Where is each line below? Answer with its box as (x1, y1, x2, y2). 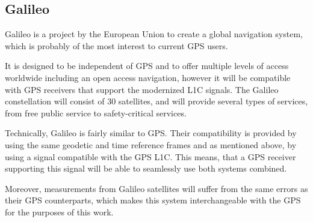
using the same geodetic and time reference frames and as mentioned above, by (5, 138, 297, 151)
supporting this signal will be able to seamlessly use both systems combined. (5, 162, 287, 175)
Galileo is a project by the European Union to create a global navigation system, (5, 28, 303, 40)
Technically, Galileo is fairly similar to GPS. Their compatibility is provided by (5, 127, 297, 139)
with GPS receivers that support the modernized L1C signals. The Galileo (5, 83, 279, 95)
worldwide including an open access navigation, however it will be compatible (5, 71, 291, 83)
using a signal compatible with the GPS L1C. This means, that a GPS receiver (5, 150, 296, 163)
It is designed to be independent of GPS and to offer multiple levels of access (5, 59, 289, 72)
